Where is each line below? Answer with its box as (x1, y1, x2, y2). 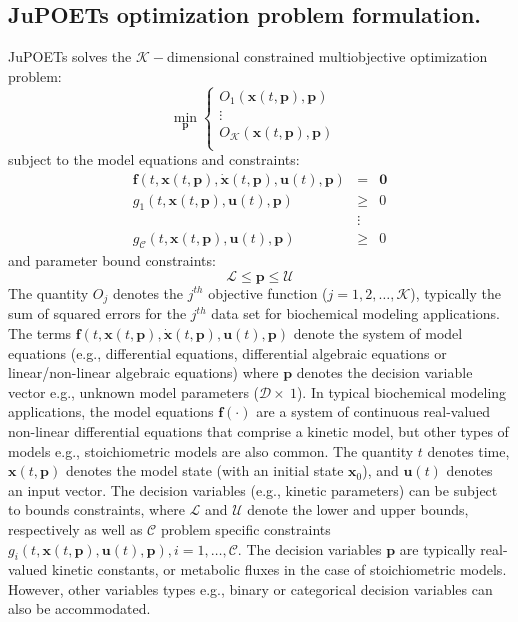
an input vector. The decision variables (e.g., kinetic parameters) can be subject (8, 479, 498, 500)
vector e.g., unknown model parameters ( (8, 381, 260, 402)
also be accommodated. (8, 598, 151, 619)
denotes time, (427, 440, 510, 461)
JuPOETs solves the (8, 46, 132, 67)
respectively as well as (8, 518, 143, 539)
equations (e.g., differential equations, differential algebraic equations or (8, 342, 447, 363)
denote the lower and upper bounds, (247, 499, 469, 520)
